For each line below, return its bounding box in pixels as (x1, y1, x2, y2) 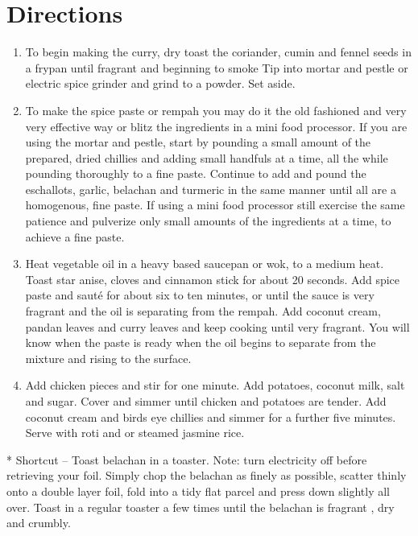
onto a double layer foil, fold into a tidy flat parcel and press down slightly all (6, 482, 390, 499)
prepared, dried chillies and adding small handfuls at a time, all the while (25, 149, 388, 166)
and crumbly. (6, 514, 71, 531)
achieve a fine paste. (25, 228, 125, 245)
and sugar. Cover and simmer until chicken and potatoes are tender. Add (25, 393, 387, 409)
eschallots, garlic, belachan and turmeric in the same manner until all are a (25, 180, 396, 197)
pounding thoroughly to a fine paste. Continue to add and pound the (25, 165, 366, 182)
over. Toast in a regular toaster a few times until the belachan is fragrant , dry (6, 498, 395, 515)
